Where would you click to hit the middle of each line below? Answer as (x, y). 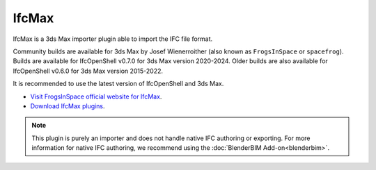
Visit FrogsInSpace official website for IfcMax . (96, 96)
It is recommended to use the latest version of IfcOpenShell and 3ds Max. (118, 84)
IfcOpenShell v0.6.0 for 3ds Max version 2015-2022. (88, 71)
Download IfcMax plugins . (68, 106)
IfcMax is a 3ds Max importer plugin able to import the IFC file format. (113, 39)
